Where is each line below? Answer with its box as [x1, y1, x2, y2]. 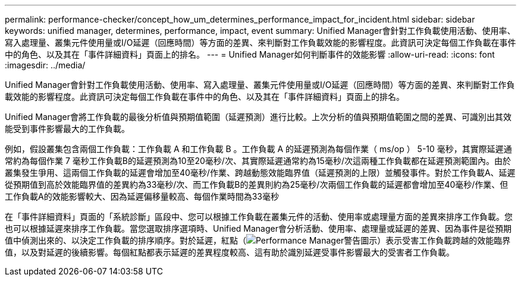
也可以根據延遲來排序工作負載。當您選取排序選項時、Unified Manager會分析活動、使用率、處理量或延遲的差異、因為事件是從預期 [5, 223, 511, 233]
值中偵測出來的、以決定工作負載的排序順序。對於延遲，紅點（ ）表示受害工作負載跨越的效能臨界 [5, 235, 511, 245]
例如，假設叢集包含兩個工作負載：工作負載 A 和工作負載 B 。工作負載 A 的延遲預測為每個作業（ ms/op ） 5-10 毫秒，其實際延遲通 [5, 144, 512, 154]
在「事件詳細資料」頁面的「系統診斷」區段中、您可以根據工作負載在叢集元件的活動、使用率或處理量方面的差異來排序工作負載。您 [5, 211, 513, 222]
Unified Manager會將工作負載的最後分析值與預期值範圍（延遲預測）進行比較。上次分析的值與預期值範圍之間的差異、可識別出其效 [5, 112, 511, 122]
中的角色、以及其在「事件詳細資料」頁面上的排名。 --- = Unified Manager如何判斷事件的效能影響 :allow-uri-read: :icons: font [5, 49, 495, 59]
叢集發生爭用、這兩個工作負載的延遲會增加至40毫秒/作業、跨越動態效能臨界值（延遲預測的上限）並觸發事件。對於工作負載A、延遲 [5, 168, 516, 178]
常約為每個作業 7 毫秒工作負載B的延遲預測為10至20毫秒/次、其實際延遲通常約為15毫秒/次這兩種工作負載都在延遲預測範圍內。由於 [5, 156, 511, 166]
